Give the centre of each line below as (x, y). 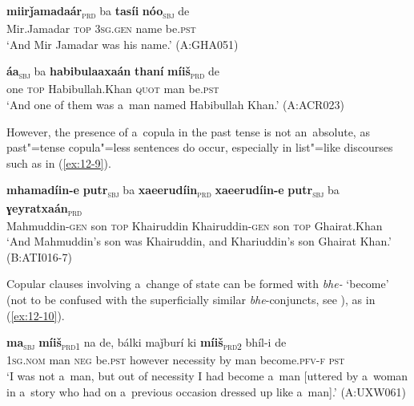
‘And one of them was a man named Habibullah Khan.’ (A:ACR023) (175, 105)
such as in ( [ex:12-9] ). (59, 162)
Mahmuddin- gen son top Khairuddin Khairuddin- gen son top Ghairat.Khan (195, 225)
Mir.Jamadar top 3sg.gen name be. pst (101, 28)
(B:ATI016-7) (39, 256)
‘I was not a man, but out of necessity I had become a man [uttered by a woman (207, 375)
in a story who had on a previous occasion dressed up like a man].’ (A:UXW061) (207, 391)
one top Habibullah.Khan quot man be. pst (113, 89)
